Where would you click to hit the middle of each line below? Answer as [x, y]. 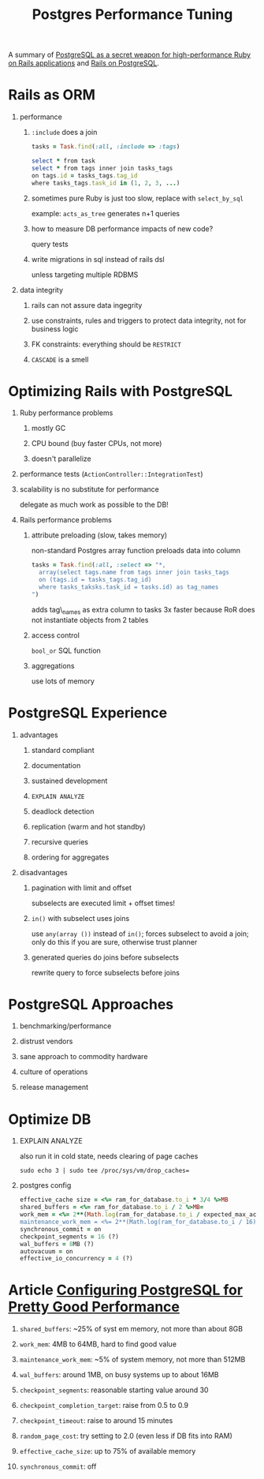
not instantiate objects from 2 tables [90, 620]
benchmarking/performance [65, 1026]
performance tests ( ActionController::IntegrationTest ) [111, 474]
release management [54, 1088]
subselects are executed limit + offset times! [103, 903]
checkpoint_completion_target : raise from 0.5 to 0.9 [104, 1406]
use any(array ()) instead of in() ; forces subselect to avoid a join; [140, 934]
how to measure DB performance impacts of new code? [122, 228]
